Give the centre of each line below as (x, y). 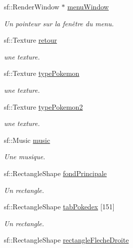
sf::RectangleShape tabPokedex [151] (59, 207)
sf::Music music (27, 140)
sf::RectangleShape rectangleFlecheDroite (66, 240)
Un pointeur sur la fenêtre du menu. (59, 23)
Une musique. (25, 156)
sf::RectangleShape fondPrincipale (55, 173)
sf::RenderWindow (32, 6)
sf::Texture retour (31, 40)
